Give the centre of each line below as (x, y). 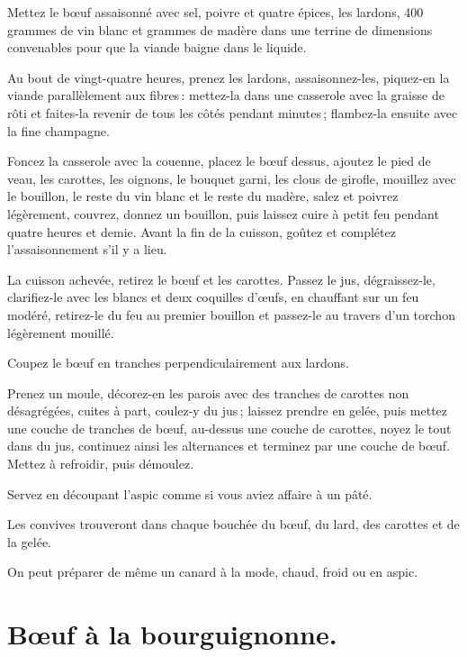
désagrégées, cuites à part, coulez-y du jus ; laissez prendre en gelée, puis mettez (228, 411)
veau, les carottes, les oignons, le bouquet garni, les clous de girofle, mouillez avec (232, 178)
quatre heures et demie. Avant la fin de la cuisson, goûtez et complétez (202, 231)
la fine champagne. (58, 130)
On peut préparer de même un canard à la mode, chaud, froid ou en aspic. (213, 572)
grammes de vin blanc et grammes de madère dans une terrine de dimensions (220, 29)
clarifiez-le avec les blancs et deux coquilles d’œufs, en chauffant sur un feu (213, 297)
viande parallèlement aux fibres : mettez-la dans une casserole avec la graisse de (226, 95)
